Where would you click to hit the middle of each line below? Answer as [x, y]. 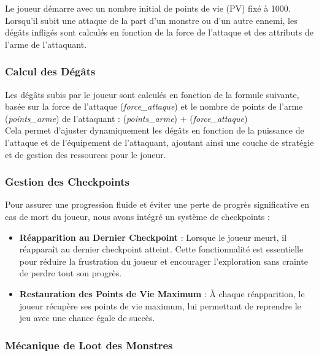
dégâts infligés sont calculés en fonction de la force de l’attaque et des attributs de [159, 32]
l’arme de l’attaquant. [46, 44]
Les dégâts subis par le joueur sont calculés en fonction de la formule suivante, [152, 94]
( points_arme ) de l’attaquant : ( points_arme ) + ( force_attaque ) [126, 118]
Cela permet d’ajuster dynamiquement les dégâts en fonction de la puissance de [155, 130]
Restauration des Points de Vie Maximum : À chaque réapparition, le [162, 293]
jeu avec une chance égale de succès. [87, 318]
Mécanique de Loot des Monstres [89, 345]
